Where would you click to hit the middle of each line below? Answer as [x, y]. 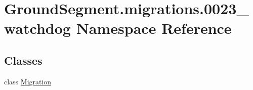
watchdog [37, 28]
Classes [23, 60]
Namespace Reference [154, 28]
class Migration [28, 81]
